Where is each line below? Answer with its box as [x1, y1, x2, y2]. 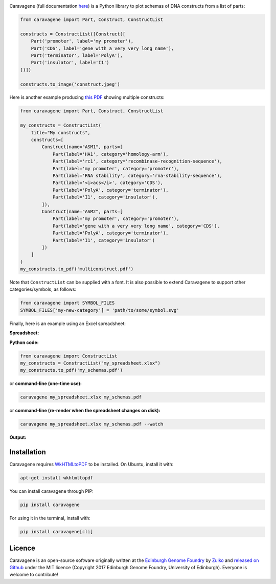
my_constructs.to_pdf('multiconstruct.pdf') [20, 266, 134, 272]
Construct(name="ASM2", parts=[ [41, 208, 123, 214]
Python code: [9, 339, 39, 346]
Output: [9, 434, 27, 440]
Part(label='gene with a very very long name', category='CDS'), [52, 223, 220, 229]
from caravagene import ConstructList [20, 353, 118, 359]
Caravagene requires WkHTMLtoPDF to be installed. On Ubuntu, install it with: [9, 461, 174, 468]
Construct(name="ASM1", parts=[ [41, 144, 123, 150]
